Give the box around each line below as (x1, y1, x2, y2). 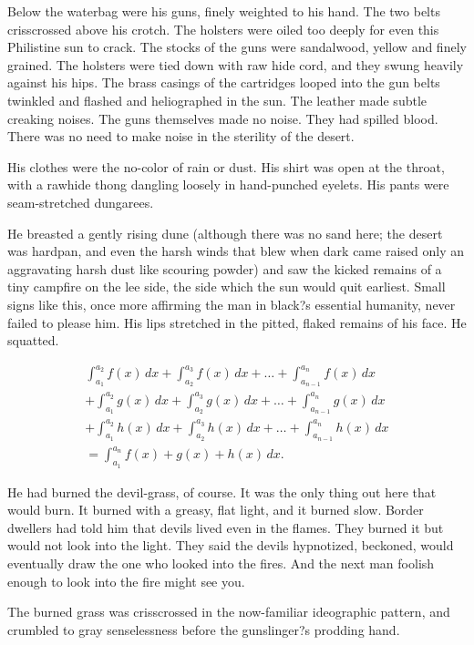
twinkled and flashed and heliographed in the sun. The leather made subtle (7, 90, 428, 109)
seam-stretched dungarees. (7, 192, 154, 211)
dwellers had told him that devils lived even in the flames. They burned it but (7, 517, 444, 537)
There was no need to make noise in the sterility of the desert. (7, 127, 355, 146)
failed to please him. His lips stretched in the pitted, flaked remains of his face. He (7, 312, 467, 332)
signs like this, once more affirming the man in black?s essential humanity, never (7, 294, 456, 313)
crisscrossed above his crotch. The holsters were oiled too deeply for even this (7, 19, 439, 38)
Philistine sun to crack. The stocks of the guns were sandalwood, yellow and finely (7, 37, 467, 56)
